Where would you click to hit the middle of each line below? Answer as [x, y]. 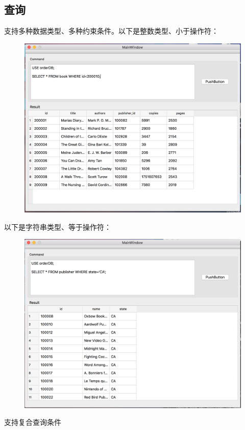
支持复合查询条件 [33, 422]
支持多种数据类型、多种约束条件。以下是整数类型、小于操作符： [111, 31]
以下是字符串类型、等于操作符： [58, 226]
